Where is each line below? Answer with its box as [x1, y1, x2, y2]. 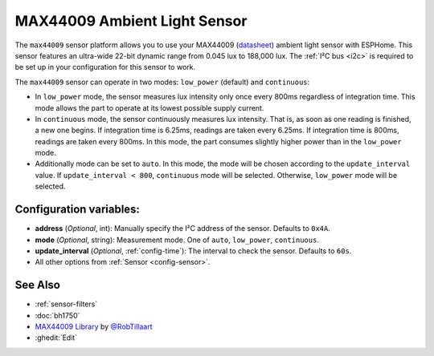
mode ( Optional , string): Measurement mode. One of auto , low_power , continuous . [35, 235, 319, 245]
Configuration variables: [14, 203, 141, 216]
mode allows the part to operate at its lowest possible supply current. [35, 103, 264, 112]
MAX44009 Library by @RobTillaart [35, 322, 153, 331]
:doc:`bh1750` [35, 310, 80, 320]
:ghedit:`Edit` [35, 333, 78, 342]
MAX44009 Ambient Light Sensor [14, 12, 248, 30]
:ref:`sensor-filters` [35, 299, 98, 309]
